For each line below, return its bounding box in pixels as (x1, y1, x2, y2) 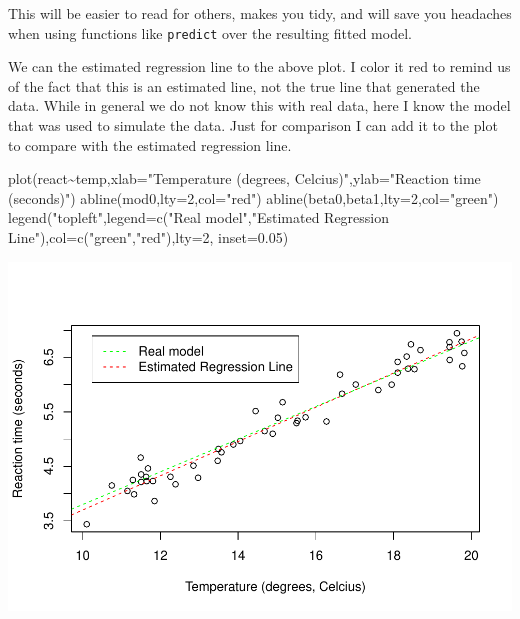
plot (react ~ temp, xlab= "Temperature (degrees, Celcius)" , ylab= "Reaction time (8, 168, 481, 189)
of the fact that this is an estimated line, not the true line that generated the (8, 75, 480, 96)
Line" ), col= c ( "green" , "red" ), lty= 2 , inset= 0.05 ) (8, 227, 289, 247)
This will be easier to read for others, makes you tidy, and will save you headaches (8, 3, 512, 23)
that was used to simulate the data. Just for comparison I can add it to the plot (8, 115, 498, 136)
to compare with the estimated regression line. (8, 134, 292, 155)
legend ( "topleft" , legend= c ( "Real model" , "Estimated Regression (8, 207, 390, 228)
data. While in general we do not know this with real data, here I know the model (8, 95, 511, 116)
